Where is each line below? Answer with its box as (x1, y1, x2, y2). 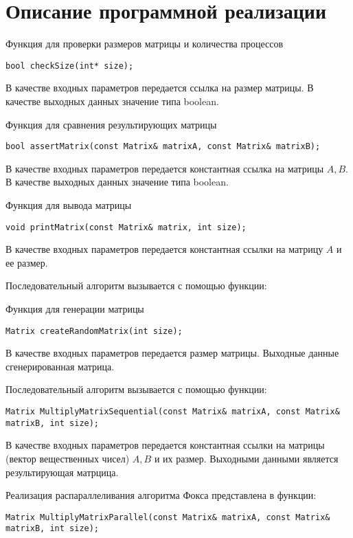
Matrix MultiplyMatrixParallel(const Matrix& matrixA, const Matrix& (5, 512, 330, 522)
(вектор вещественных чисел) (5, 451, 130, 465)
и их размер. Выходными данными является (154, 451, 339, 465)
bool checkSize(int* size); (5, 60, 134, 71)
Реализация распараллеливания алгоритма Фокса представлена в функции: (5, 488, 317, 502)
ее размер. (5, 255, 48, 269)
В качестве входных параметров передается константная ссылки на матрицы (5, 438, 325, 452)
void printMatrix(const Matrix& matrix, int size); (5, 222, 247, 232)
